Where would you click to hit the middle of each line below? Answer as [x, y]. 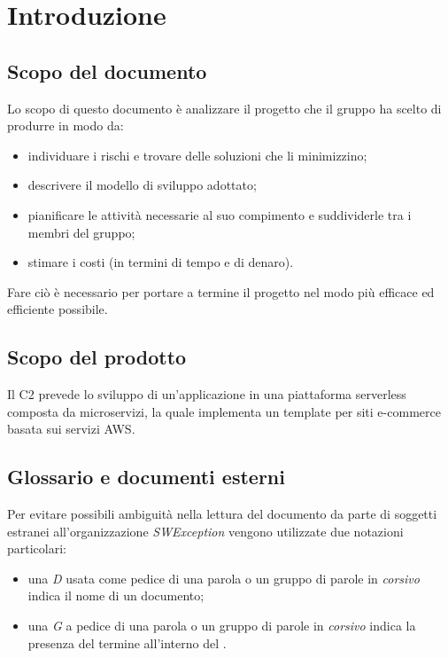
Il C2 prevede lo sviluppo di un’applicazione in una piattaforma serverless [207, 394]
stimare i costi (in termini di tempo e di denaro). [161, 262]
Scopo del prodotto [97, 357]
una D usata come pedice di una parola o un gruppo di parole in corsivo [224, 578]
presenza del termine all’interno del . [127, 642]
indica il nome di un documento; [116, 595]
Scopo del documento [107, 70]
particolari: [37, 548]
